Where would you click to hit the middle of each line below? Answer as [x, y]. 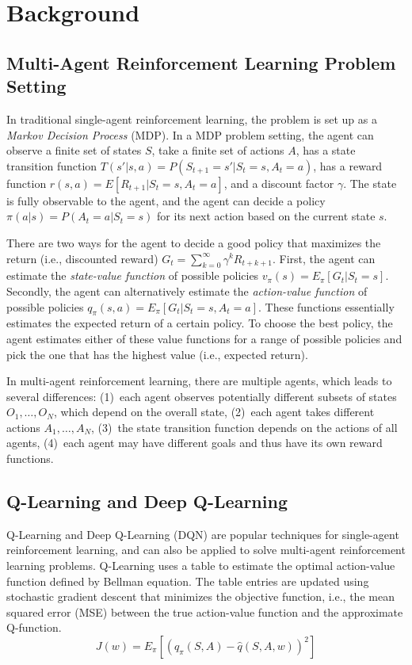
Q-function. [34, 627]
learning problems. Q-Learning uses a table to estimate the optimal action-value [201, 566]
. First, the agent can [324, 258]
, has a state [326, 150]
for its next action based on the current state [266, 216]
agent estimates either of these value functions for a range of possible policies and [204, 338]
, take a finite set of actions [218, 150]
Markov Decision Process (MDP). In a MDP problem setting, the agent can [190, 134]
